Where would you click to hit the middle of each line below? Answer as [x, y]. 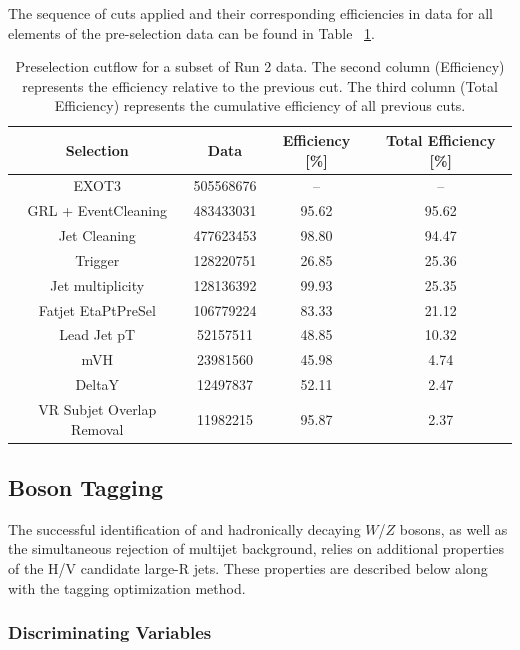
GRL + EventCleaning [97, 210]
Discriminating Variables [110, 632]
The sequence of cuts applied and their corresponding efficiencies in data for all [251, 13]
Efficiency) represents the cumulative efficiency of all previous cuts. [260, 105]
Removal [97, 428]
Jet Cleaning [97, 235]
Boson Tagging [86, 487]
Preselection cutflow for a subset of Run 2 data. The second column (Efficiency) [260, 66]
